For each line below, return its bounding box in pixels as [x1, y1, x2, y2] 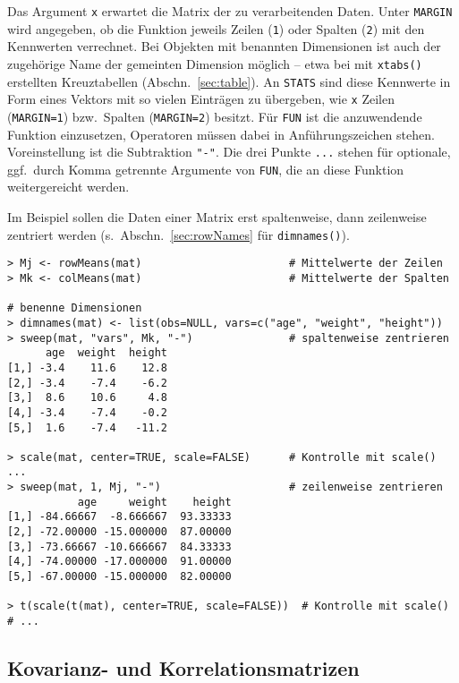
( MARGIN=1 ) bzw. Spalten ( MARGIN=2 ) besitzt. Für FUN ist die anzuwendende [7, 107, 422, 125]
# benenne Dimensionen [7, 302, 142, 315]
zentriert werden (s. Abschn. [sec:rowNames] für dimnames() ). [7, 225, 350, 243]
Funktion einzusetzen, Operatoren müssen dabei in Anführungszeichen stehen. [7, 124, 435, 143]
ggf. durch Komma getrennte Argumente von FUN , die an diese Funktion [7, 159, 404, 178]
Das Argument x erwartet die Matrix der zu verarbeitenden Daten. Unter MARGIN [7, 2, 453, 20]
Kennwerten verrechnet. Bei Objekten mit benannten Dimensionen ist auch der [7, 37, 441, 55]
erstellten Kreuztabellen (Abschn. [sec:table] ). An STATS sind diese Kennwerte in [7, 72, 451, 90]
